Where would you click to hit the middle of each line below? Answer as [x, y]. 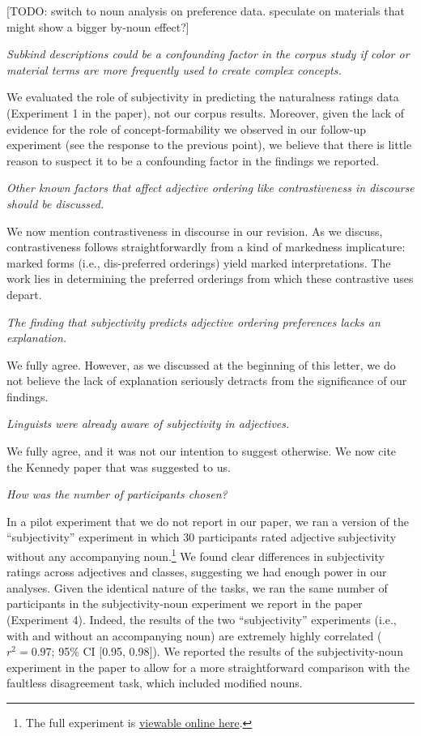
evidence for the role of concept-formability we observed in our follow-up [186, 128]
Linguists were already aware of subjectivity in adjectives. [148, 424]
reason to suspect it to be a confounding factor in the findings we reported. [193, 160]
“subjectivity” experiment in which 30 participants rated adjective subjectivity [202, 537]
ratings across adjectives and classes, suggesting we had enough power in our [197, 572]
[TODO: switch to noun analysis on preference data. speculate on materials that [206, 11]
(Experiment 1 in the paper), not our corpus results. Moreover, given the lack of [206, 112]
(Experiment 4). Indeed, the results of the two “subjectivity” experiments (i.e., [202, 620]
